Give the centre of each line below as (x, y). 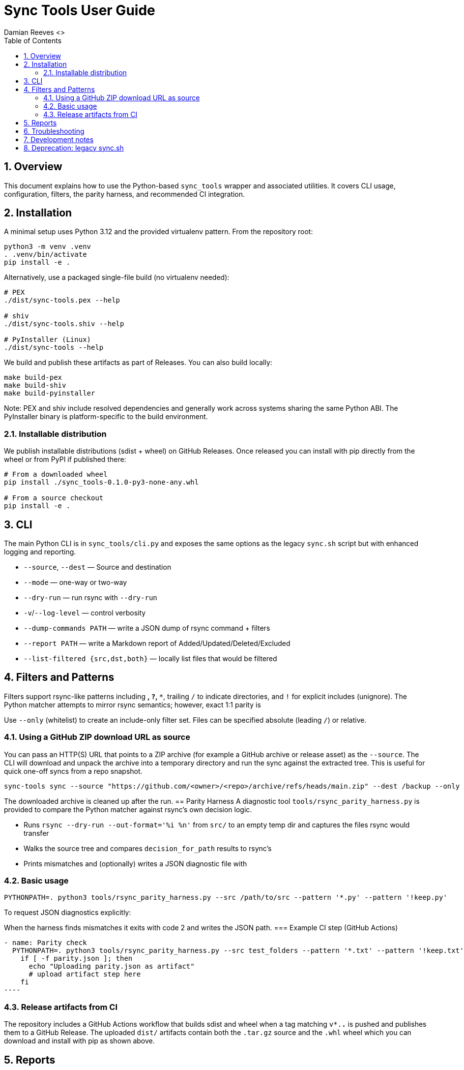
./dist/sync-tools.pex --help (62, 300)
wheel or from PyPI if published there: (65, 459)
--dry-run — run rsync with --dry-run (90, 598)
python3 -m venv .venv (48, 247)
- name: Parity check (45, 943)
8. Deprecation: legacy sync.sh (74, 148)
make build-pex (33, 378)
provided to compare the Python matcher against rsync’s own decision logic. (128, 809)
